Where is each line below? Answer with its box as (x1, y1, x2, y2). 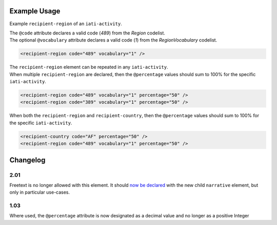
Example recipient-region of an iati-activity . (9, 21, 123, 27)
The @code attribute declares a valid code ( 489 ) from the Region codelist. (9, 30, 165, 36)
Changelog (9, 156, 46, 164)
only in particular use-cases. (9, 189, 70, 195)
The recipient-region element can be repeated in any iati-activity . (9, 64, 169, 70)
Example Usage (9, 7, 61, 15)
